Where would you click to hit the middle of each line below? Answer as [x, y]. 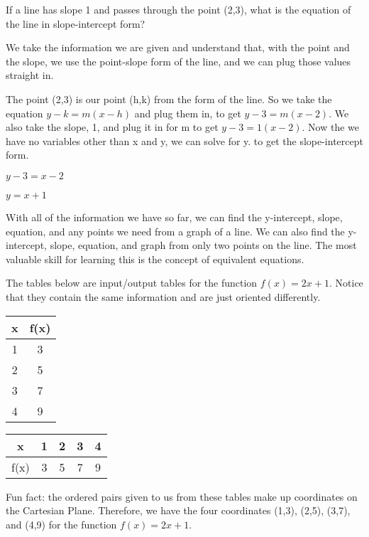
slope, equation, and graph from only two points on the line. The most [203, 245]
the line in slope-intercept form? [76, 23]
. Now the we [331, 127]
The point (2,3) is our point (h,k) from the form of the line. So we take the [169, 99]
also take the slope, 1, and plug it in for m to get [112, 127]
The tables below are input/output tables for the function [132, 283]
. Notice [346, 283]
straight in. [30, 75]
